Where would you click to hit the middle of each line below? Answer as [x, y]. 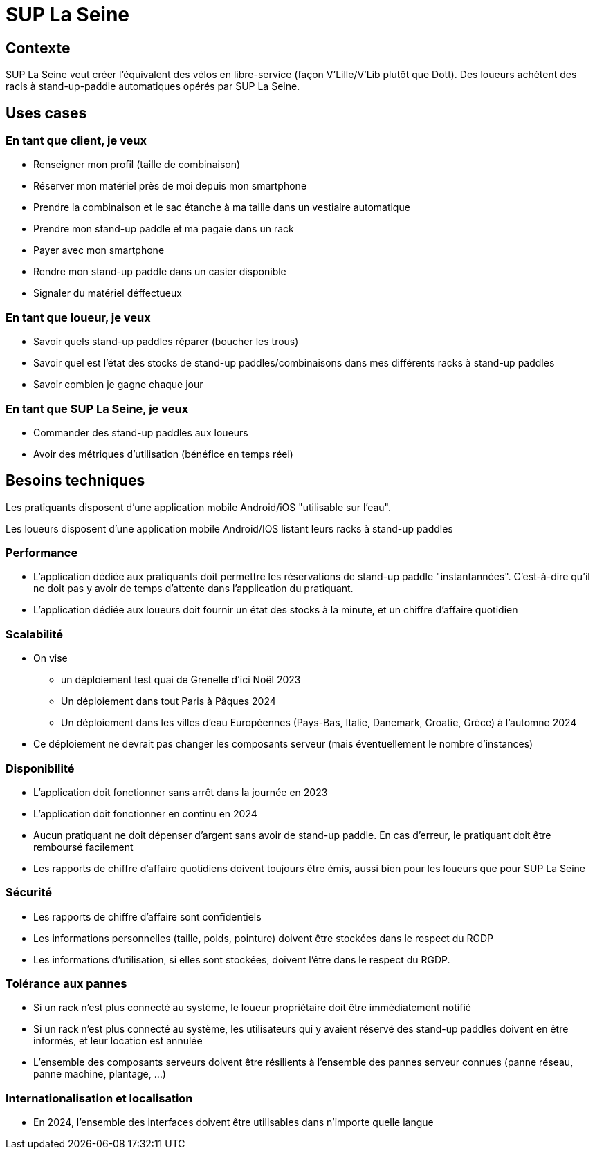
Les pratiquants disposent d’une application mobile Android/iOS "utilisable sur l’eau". [198, 507]
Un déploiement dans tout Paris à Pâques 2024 [168, 701]
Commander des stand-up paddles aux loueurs [141, 432]
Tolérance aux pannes [66, 984]
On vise [51, 658]
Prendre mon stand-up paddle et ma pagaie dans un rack [164, 229]
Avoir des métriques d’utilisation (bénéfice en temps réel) [163, 454]
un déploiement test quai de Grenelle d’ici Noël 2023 [181, 680]
